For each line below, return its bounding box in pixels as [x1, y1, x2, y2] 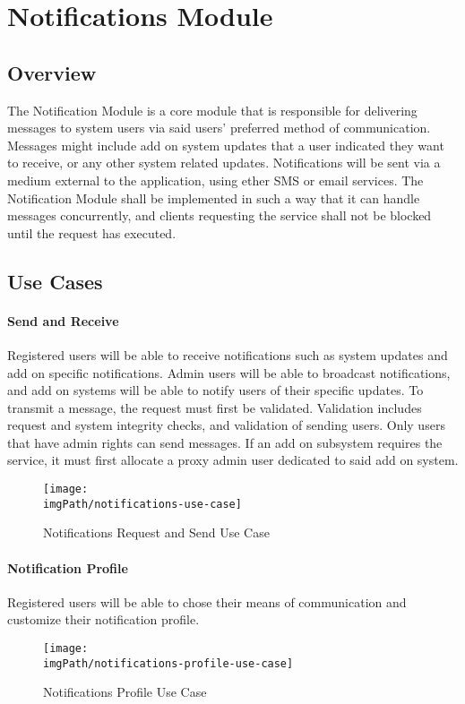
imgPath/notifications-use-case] [43, 497, 242, 511]
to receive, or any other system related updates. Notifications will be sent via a [7, 153, 441, 172]
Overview [7, 58, 97, 86]
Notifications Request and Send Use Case [43, 523, 270, 542]
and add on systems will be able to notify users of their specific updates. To [7, 381, 424, 399]
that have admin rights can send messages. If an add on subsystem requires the [7, 433, 443, 451]
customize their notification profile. [7, 610, 200, 629]
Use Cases [7, 267, 103, 295]
